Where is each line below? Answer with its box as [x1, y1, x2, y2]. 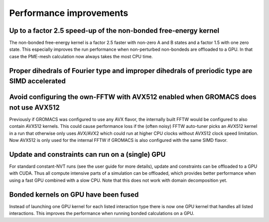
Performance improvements [9, 7, 129, 18]
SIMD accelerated [9, 77, 66, 86]
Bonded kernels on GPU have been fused [9, 190, 139, 199]
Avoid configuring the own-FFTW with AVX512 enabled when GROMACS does [9, 93, 257, 102]
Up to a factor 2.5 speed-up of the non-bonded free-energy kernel [9, 26, 219, 35]
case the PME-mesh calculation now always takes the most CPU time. [9, 53, 153, 59]
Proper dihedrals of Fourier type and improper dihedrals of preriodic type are [9, 66, 253, 75]
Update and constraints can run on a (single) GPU [9, 150, 166, 159]
